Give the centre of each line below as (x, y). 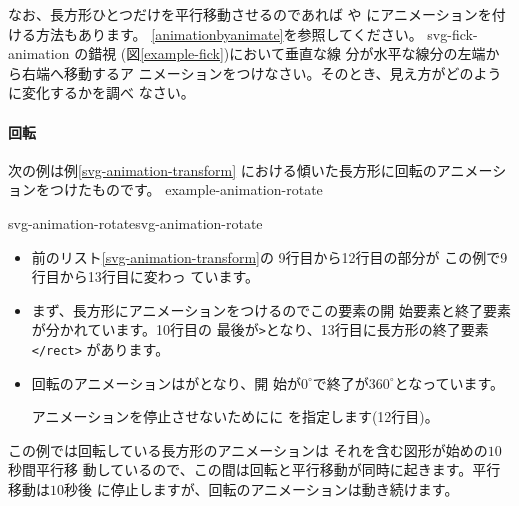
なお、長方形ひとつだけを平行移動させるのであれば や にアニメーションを (250, 14)
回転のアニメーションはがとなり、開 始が (166, 382)
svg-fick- (452, 33)
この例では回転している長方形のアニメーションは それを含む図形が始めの (248, 449)
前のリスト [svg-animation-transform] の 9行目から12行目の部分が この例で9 (269, 256)
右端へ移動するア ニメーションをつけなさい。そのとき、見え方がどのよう (261, 72)
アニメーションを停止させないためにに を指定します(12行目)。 (235, 416)
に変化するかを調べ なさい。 (101, 92)
